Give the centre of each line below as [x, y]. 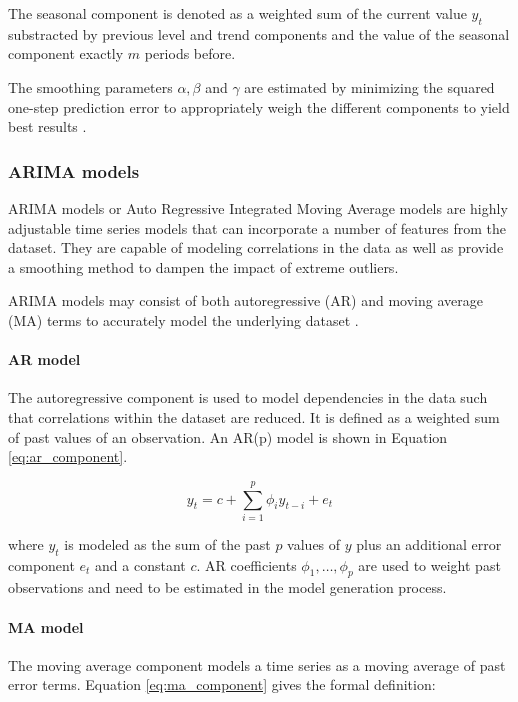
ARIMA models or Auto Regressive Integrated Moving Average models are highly [258, 207]
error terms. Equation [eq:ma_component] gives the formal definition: [222, 684]
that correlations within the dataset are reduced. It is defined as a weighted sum [254, 416]
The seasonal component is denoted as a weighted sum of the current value [237, 13]
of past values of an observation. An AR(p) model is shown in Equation [228, 436]
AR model [44, 359]
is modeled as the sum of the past [167, 543]
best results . [47, 126]
